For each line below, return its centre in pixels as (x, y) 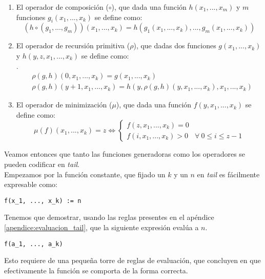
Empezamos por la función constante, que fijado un (85, 174)
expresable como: (31, 184)
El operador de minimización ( (64, 105)
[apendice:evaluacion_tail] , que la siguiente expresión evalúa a (101, 227)
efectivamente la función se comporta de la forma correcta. (96, 270)
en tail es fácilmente (228, 174)
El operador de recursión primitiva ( (73, 45)
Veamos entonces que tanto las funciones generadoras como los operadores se (125, 154)
